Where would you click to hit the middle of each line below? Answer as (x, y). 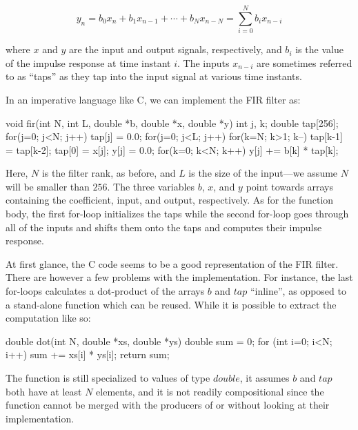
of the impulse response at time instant (88, 62)
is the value (319, 49)
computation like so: (48, 318)
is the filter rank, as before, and (109, 173)
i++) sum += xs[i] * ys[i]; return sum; (88, 354)
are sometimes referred (305, 62)
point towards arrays (289, 186)
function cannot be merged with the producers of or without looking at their (168, 405)
